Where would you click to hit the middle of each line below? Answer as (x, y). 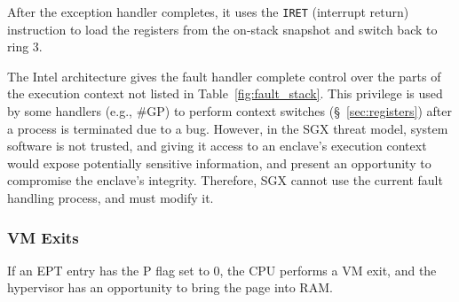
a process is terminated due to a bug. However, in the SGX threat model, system (228, 128)
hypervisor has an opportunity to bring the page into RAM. (170, 287)
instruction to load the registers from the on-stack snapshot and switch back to (222, 29)
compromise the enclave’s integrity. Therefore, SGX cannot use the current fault (225, 180)
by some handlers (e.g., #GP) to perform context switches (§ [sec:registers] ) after (229, 111)
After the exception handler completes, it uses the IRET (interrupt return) (208, 12)
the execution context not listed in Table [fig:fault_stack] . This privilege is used (225, 93)
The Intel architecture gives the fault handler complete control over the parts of (224, 76)
